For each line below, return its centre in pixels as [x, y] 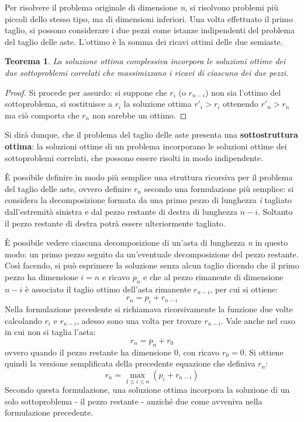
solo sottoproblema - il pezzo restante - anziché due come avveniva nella [134, 401]
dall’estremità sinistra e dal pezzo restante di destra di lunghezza [121, 211]
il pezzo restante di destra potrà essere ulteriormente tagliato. [115, 223]
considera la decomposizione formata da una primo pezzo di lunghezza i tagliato [148, 200]
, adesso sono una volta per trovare [139, 320]
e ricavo [116, 276]
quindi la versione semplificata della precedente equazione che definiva [130, 363]
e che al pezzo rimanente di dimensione [213, 276]
